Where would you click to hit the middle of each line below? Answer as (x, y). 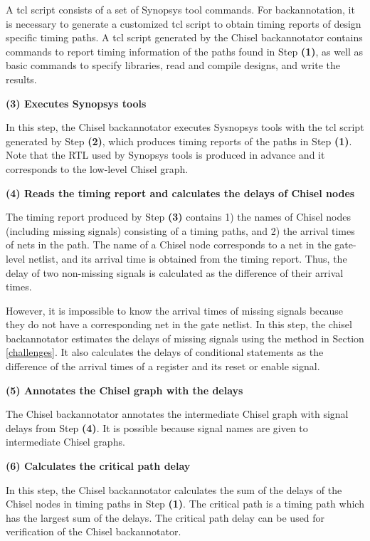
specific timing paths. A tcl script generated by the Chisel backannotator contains (184, 37)
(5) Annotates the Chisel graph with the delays (125, 390)
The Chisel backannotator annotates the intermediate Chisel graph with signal (177, 414)
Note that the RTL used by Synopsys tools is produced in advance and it (165, 155)
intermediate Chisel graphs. (65, 442)
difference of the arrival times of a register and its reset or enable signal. (163, 366)
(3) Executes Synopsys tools (76, 103)
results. (21, 79)
